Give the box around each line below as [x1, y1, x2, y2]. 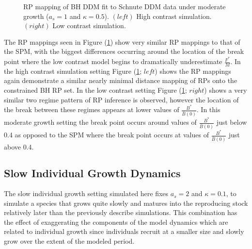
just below [216, 117, 247, 127]
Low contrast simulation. [52, 20, 126, 31]
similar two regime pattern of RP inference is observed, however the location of [4, 94, 239, 104]
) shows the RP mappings [155, 66, 231, 76]
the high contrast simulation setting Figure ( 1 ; [4, 66, 142, 76]
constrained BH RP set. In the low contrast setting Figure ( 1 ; [4, 85, 187, 95]
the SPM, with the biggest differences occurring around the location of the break [4, 46, 244, 56]
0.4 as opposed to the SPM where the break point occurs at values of [4, 130, 209, 140]
